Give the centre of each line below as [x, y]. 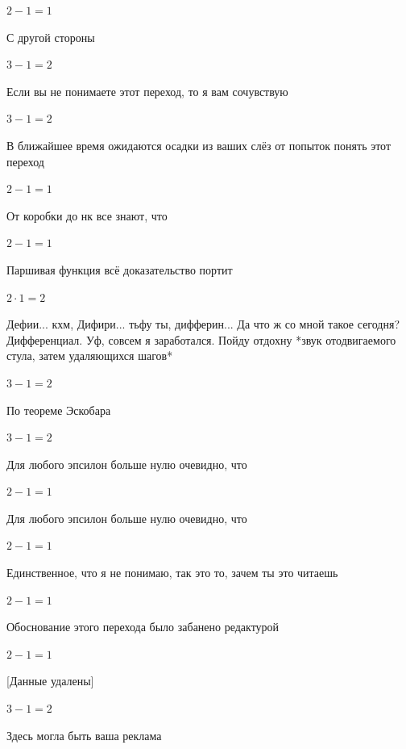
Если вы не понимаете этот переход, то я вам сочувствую [147, 91]
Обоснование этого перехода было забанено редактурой [143, 627]
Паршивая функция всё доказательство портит [120, 269]
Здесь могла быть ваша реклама [84, 735]
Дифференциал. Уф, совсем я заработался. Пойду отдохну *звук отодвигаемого [201, 339]
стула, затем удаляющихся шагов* [90, 356]
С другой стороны [51, 37]
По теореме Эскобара [59, 410]
